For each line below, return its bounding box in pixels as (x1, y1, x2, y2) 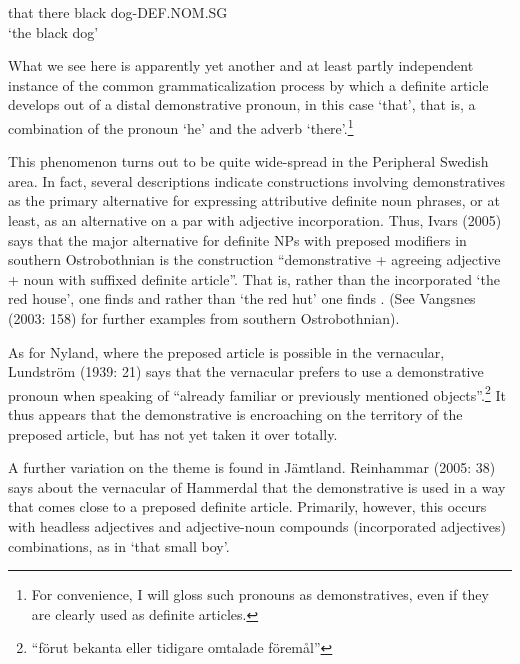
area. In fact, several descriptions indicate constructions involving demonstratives (8, 170, 505, 191)
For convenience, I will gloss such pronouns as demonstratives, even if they (31, 584, 489, 605)
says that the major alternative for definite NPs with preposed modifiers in (8, 229, 467, 250)
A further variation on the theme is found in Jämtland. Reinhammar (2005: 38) (8, 457, 496, 478)
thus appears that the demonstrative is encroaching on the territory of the (8, 404, 463, 424)
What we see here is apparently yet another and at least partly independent (8, 55, 474, 76)
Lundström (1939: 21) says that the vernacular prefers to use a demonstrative (8, 361, 484, 382)
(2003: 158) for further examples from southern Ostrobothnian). (8, 307, 400, 328)
